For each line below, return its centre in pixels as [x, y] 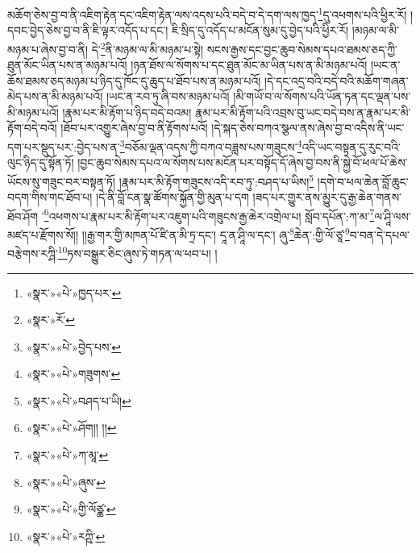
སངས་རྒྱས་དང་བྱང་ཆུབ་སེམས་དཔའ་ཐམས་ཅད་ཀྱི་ [302, 49]
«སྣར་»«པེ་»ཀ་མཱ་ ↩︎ [67, 455]
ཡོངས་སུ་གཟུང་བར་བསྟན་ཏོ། [61, 181]
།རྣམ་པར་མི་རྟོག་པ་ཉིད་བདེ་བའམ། [127, 112]
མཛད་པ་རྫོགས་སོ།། [43, 234]
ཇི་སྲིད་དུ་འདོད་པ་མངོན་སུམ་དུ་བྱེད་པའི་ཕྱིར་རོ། [260, 30]
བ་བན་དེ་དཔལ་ [379, 234]
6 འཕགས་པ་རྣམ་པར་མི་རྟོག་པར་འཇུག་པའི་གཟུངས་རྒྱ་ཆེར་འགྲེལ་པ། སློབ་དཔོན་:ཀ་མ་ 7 [209, 214]
